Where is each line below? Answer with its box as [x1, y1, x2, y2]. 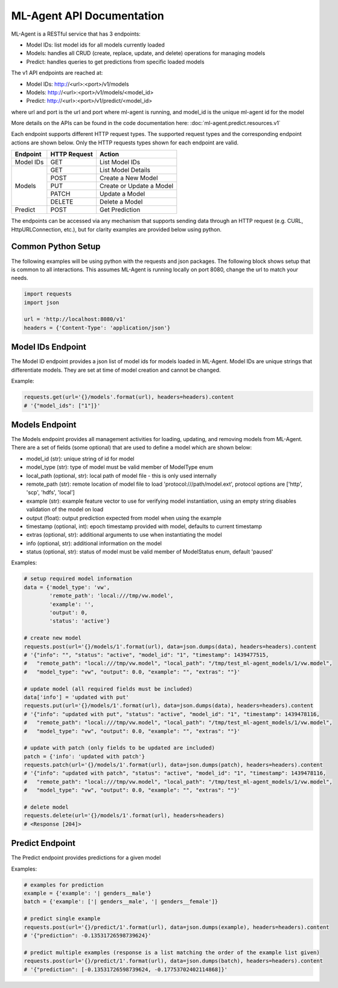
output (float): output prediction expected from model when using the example [26, 514, 222, 521]
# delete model [24, 804, 69, 811]
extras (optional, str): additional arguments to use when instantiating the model [26, 531, 223, 538]
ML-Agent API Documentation [11, 9, 164, 22]
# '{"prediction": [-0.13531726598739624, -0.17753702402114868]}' [24, 966, 228, 973]
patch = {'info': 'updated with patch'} [24, 753, 145, 760]
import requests [24, 291, 72, 297]
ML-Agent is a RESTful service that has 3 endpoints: [11, 30, 141, 37]
